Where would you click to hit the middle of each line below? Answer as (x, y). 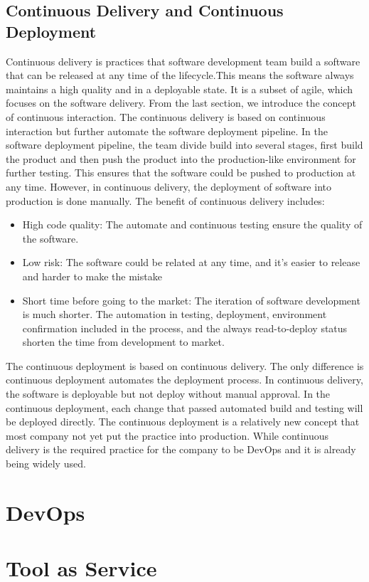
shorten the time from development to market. (123, 342)
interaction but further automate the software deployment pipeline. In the (167, 131)
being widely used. (46, 464)
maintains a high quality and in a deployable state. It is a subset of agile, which (180, 89)
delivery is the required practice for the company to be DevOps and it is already (181, 449)
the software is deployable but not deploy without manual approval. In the (168, 394)
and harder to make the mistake (92, 276)
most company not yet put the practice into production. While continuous (167, 435)
